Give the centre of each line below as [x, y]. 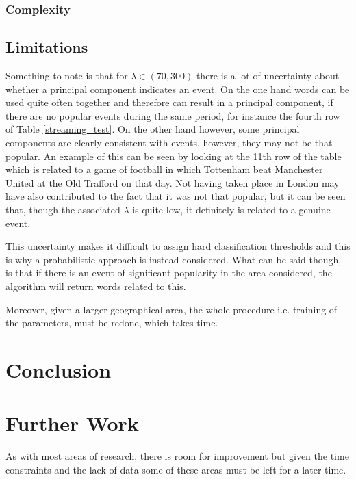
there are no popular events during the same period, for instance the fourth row [173, 115]
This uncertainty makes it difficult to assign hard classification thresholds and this [178, 246]
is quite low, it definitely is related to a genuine [231, 209]
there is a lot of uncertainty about [268, 76]
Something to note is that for [67, 76]
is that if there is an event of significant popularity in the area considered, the [169, 273]
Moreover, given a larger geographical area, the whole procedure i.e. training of [171, 309]
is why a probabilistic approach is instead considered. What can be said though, [174, 259]
